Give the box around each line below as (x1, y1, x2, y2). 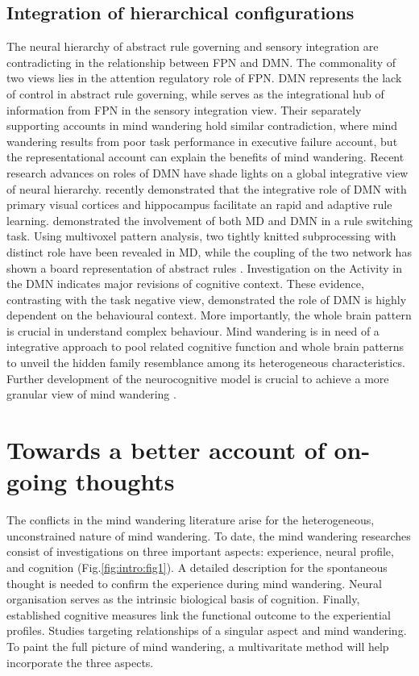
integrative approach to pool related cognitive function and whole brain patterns (6, 338, 404, 355)
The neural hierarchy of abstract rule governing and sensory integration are (6, 38, 379, 55)
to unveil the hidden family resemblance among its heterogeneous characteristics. (6, 354, 405, 371)
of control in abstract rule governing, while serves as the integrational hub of (6, 85, 384, 102)
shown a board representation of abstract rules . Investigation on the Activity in (6, 259, 402, 276)
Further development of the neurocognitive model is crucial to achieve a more (6, 369, 389, 386)
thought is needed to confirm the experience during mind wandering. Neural (6, 574, 382, 591)
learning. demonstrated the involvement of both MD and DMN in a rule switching (6, 211, 413, 228)
